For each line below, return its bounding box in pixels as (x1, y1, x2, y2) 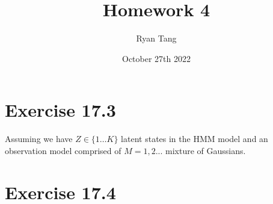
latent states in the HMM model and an (121, 132, 268, 145)
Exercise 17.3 (5, 97, 116, 122)
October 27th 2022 (122, 52, 191, 64)
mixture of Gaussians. (165, 144, 246, 156)
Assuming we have (5, 132, 73, 145)
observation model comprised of (5, 144, 121, 156)
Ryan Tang (136, 32, 177, 45)
